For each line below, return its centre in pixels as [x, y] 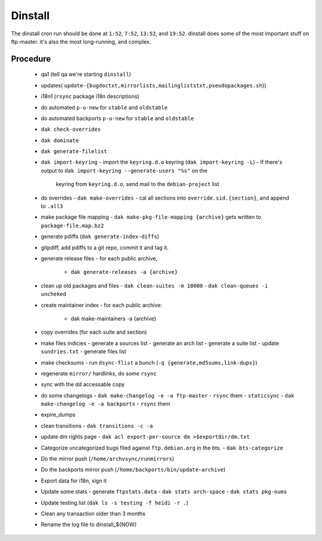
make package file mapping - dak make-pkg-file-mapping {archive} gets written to [151, 217]
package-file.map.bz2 [72, 225]
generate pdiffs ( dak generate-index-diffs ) [100, 237]
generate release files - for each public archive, [99, 258]
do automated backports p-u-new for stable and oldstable [117, 118]
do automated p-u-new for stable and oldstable [104, 107]
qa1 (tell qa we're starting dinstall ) [86, 74]
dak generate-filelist [74, 152]
